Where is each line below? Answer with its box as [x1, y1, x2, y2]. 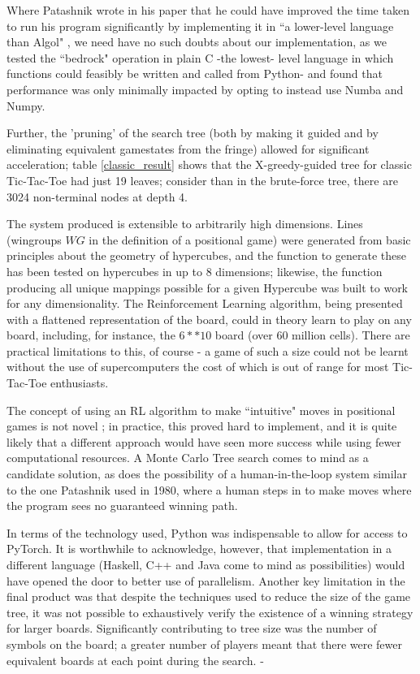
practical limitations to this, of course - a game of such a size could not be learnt [6, 342, 409, 359]
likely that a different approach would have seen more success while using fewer [6, 433, 401, 450]
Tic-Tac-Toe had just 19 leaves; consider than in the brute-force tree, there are [6, 171, 398, 188]
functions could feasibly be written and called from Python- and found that [6, 65, 383, 82]
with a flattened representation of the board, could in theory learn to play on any [6, 310, 412, 327]
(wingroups [6, 231, 62, 248]
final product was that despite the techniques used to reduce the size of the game [6, 588, 411, 605]
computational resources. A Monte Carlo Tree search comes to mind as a [6, 449, 369, 466]
